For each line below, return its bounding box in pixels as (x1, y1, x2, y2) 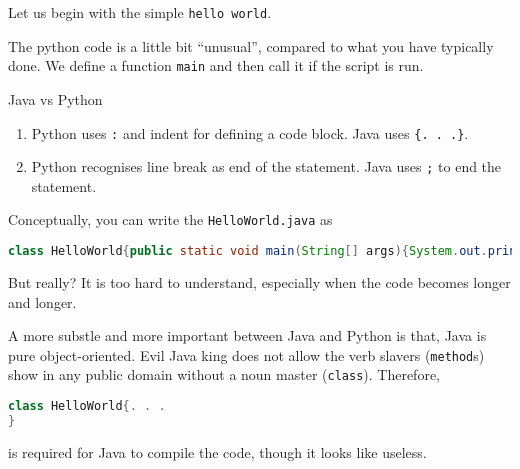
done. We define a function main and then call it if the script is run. (8, 55, 424, 76)
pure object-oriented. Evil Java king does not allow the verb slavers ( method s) (8, 344, 485, 365)
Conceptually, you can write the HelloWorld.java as (8, 209, 333, 230)
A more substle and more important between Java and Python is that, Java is (8, 325, 487, 346)
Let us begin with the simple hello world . (8, 2, 272, 22)
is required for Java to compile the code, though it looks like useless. (8, 441, 427, 462)
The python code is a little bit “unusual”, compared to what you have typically (8, 35, 494, 56)
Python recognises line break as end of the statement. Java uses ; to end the (31, 156, 502, 177)
